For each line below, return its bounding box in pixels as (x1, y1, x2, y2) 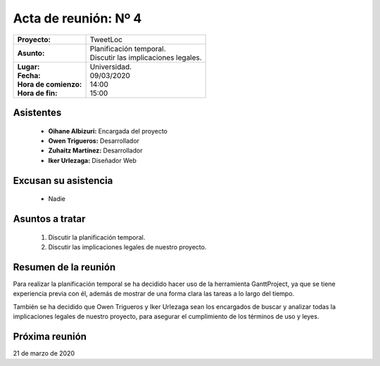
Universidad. (89, 62, 132, 72)
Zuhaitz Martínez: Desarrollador (48, 146, 143, 155)
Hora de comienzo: (17, 79, 82, 89)
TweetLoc (89, 34, 123, 44)
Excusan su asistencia (13, 174, 113, 186)
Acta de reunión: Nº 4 (13, 11, 142, 26)
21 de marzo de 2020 (13, 348, 75, 358)
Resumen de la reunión (13, 261, 116, 273)
